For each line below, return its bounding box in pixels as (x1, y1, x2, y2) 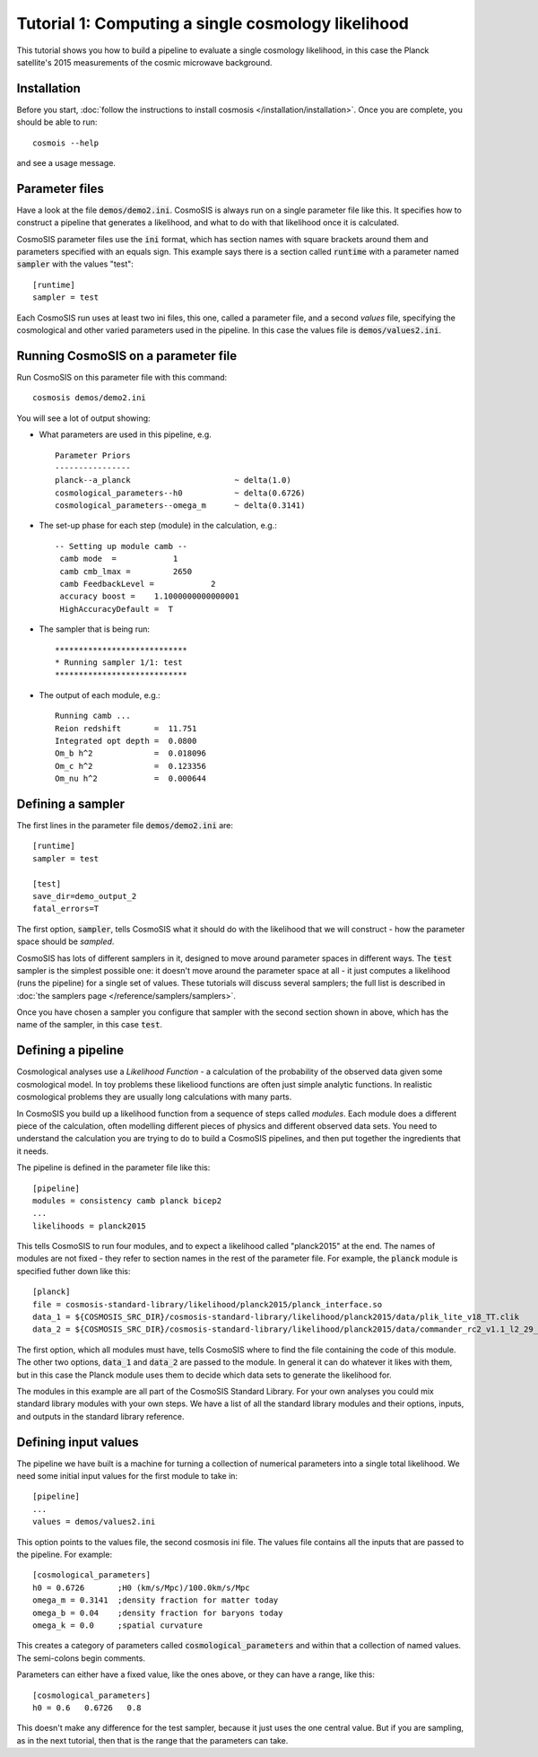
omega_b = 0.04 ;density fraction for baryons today (32, 1607, 283, 1618)
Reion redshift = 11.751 (55, 723, 197, 733)
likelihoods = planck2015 (32, 1220, 147, 1231)
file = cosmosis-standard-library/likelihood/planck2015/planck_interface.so (32, 1299, 383, 1309)
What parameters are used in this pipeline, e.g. (39, 429, 212, 440)
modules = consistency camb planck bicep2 (32, 1195, 222, 1206)
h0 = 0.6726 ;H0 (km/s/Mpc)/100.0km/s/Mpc (32, 1582, 250, 1593)
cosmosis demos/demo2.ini (32, 393, 147, 403)
